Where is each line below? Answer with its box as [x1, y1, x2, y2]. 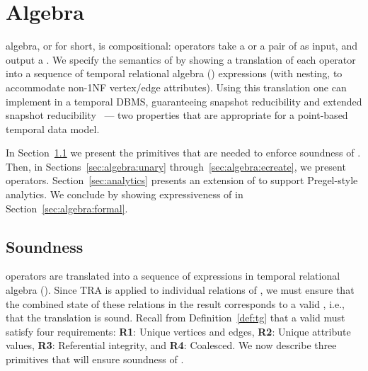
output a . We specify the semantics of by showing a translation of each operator [6, 52, 356, 67]
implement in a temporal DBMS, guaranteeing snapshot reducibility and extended [6, 93, 362, 108]
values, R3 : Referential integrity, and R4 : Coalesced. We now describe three [6, 338, 337, 353]
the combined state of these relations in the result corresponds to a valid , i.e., [6, 296, 345, 311]
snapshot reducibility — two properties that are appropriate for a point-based [6, 108, 348, 122]
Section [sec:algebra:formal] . [6, 200, 128, 215]
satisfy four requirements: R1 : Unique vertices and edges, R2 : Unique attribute [6, 324, 351, 338]
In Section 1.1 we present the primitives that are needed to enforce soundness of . [6, 145, 361, 160]
